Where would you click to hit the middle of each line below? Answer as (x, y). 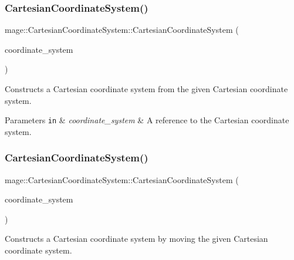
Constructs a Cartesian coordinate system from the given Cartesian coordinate (146, 89)
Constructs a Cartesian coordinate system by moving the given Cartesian (136, 239)
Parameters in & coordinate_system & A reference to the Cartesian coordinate (147, 120)
